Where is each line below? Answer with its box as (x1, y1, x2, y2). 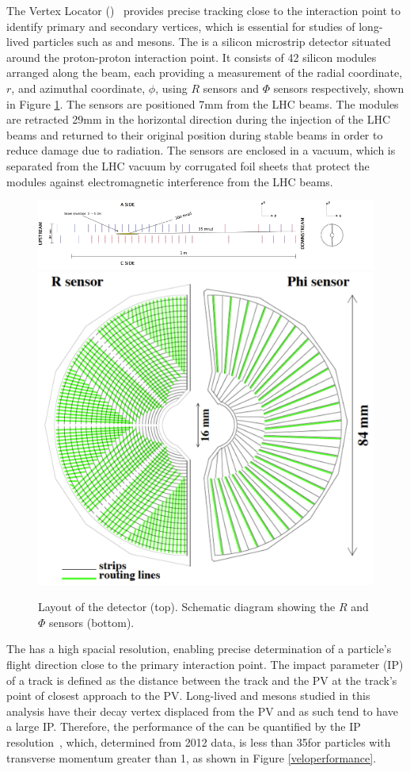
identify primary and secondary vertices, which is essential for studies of (6, 17, 355, 34)
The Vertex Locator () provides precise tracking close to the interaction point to (6, 2, 401, 18)
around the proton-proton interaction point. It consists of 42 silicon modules (6, 48, 377, 65)
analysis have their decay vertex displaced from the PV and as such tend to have (6, 702, 398, 719)
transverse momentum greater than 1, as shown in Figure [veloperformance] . (6, 749, 377, 766)
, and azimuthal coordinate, (11, 79, 146, 96)
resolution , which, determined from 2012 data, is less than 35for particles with (6, 733, 391, 750)
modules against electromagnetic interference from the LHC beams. (6, 173, 333, 189)
